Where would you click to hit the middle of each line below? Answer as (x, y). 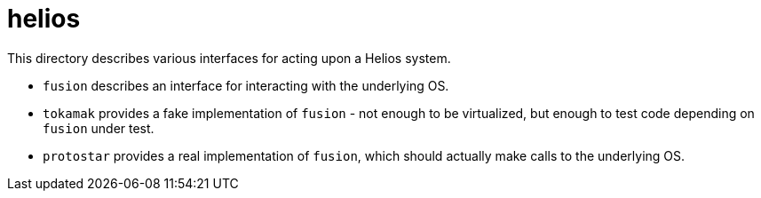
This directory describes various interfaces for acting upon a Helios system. (229, 58)
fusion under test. (99, 128)
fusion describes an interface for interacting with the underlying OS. (246, 85)
